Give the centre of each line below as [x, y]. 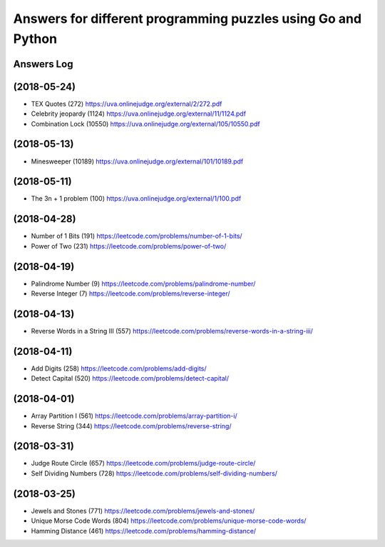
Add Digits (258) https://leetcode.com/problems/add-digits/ [119, 368]
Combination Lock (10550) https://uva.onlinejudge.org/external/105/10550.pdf [145, 124]
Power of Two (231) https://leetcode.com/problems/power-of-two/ [129, 246]
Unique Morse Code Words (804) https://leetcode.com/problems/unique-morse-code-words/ [169, 521]
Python [35, 39]
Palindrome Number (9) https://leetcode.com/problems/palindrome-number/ [143, 283]
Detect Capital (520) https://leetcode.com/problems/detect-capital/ [130, 378]
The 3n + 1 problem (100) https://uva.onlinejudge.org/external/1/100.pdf [136, 199]
